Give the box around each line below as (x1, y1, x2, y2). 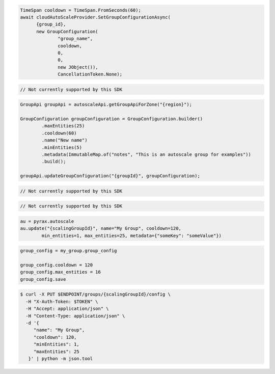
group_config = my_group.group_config (20, 248, 117, 254)
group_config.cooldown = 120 (20, 262, 93, 268)
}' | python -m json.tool (28, 356, 93, 361)
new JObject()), (58, 64, 99, 70)
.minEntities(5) (41, 144, 82, 150)
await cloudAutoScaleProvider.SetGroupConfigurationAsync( (20, 14, 171, 20)
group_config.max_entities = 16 (20, 269, 101, 275)
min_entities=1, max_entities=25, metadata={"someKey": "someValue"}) (41, 232, 222, 238)
